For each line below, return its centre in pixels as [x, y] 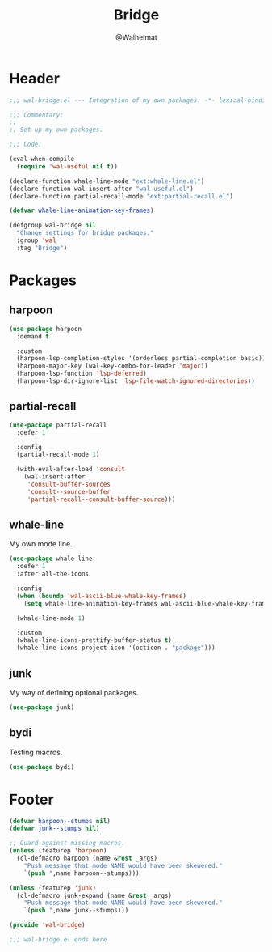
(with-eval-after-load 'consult [71, 470]
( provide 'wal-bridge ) [47, 925]
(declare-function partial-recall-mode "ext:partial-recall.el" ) [121, 196]
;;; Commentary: [36, 115]
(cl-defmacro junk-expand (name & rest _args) [94, 895]
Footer [32, 799]
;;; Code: [26, 144]
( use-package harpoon [46, 329]
